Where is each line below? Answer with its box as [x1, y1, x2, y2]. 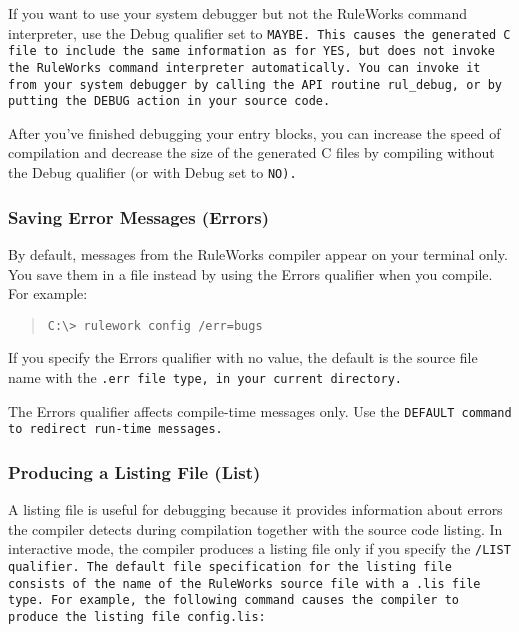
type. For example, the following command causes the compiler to [8, 593, 460, 608]
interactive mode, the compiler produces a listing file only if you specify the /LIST [8, 538, 511, 559]
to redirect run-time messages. [8, 422, 223, 437]
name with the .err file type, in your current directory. [8, 366, 403, 387]
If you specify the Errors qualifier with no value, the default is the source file [8, 347, 478, 368]
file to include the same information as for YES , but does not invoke [8, 44, 495, 59]
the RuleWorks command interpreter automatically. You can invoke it [8, 60, 481, 75]
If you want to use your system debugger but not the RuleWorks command [8, 3, 468, 23]
